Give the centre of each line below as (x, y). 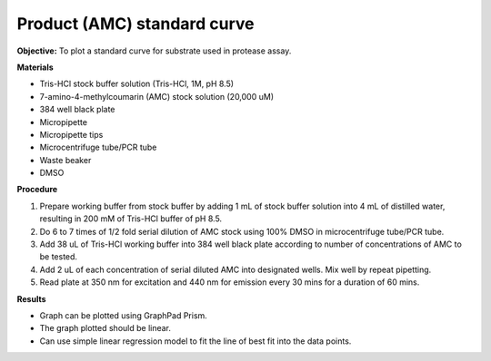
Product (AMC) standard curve (135, 24)
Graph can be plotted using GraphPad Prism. (124, 315)
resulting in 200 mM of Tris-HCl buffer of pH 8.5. (131, 219)
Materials (35, 67)
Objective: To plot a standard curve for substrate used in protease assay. (154, 51)
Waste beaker (65, 160)
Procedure (37, 190)
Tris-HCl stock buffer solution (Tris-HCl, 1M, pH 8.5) (137, 84)
